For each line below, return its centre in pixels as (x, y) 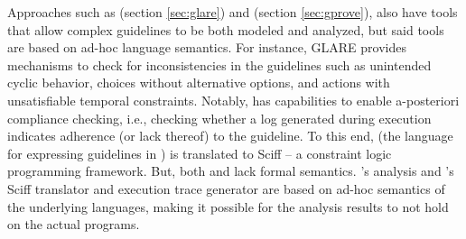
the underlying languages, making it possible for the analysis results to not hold (228, 206)
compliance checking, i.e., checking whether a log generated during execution (219, 118)
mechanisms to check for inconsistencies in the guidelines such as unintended (219, 64)
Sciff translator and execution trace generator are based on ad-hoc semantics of (226, 188)
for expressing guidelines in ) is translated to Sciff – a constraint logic (200, 153)
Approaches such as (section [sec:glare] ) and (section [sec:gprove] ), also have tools (233, 12)
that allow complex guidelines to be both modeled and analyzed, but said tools (226, 29)
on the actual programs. (74, 224)
